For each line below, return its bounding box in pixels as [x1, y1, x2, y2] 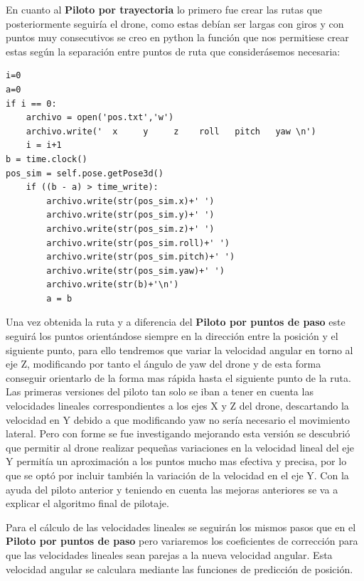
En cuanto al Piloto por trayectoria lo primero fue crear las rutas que [6, 2, 323, 16]
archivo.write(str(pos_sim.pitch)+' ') [46, 252, 235, 262]
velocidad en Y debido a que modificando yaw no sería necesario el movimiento [6, 412, 350, 427]
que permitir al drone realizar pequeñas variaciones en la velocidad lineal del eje [6, 439, 354, 454]
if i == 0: [6, 98, 57, 109]
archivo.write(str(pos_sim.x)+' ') [46, 196, 215, 206]
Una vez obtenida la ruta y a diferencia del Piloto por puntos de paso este [6, 314, 346, 329]
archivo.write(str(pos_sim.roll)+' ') [46, 238, 230, 248]
